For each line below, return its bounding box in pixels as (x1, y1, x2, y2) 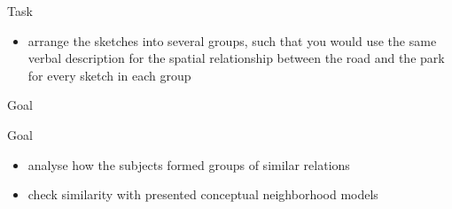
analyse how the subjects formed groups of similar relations (27, 155, 350, 174)
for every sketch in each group (27, 66, 191, 84)
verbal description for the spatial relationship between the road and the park (27, 49, 445, 67)
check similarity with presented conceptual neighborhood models (27, 185, 378, 204)
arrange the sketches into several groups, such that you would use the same (27, 31, 437, 50)
